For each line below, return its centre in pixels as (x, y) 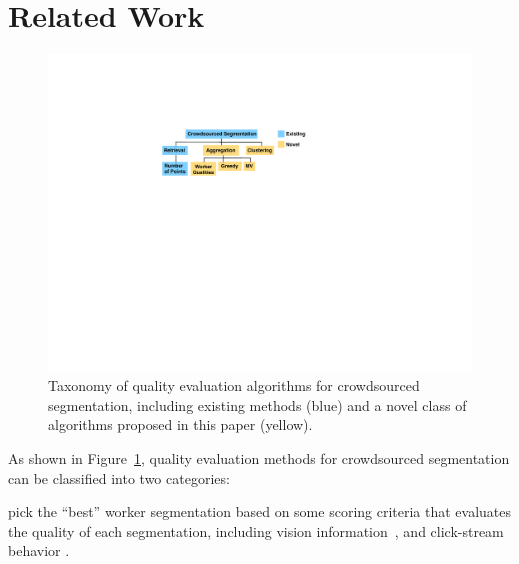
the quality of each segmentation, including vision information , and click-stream (256, 530)
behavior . (39, 550)
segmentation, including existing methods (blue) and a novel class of (257, 404)
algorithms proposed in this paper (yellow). (180, 424)
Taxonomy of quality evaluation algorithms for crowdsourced (234, 385)
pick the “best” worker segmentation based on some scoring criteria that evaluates (260, 511)
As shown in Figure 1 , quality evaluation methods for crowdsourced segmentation (259, 458)
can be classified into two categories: (119, 477)
